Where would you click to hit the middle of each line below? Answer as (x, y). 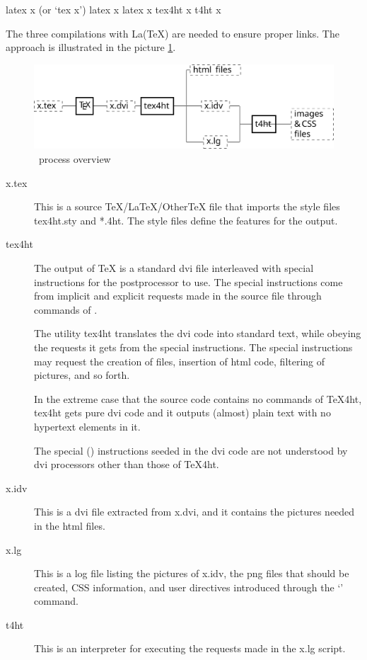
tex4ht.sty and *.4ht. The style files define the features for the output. (186, 220)
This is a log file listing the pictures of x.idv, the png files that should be (192, 573)
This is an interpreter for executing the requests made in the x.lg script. (190, 648)
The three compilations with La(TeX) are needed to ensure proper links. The (173, 33)
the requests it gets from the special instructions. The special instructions (193, 347)
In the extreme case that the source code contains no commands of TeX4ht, (198, 398)
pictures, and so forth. (82, 375)
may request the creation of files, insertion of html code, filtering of (180, 361)
